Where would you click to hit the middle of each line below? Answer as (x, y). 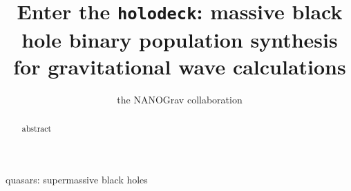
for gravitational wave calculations (180, 66)
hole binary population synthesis (180, 39)
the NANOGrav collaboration (180, 99)
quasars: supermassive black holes (77, 179)
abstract (37, 129)
